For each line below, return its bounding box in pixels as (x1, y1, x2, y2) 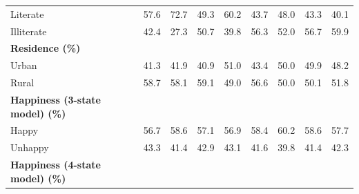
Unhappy (10, 140, 49, 155)
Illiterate (10, 23, 47, 38)
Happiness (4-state (10, 157, 101, 172)
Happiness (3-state (10, 92, 101, 106)
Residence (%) (10, 41, 81, 55)
